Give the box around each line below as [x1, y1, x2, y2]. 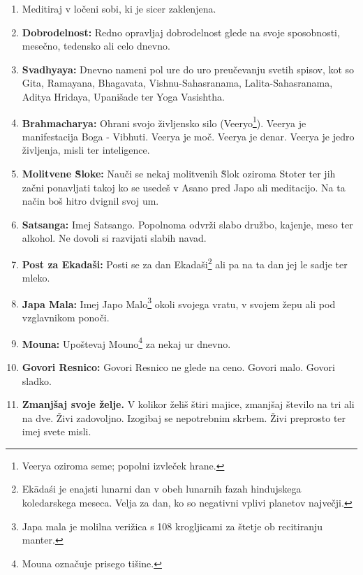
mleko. [22, 270, 50, 285]
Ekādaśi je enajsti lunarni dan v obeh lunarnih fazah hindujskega [22, 481, 302, 496]
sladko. [22, 373, 52, 388]
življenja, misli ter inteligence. [22, 143, 150, 157]
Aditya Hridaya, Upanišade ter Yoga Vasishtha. [22, 89, 225, 103]
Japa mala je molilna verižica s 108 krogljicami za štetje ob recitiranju [22, 518, 323, 533]
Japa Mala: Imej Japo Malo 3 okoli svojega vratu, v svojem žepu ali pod [22, 294, 336, 311]
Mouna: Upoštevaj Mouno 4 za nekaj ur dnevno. [22, 334, 231, 351]
